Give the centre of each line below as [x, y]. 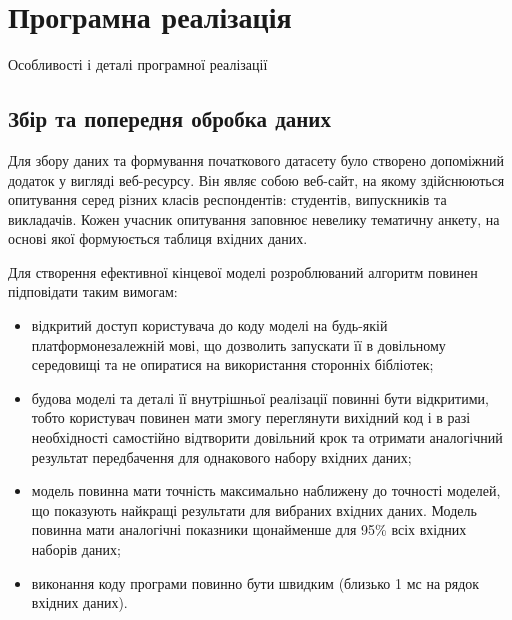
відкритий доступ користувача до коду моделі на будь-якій [209, 325]
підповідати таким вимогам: [93, 291]
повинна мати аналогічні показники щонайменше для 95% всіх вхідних [249, 529]
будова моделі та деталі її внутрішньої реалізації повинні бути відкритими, [260, 397]
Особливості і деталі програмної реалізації [138, 64]
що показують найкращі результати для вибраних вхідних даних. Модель [254, 509]
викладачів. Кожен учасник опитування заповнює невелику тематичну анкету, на [254, 218]
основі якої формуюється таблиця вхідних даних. [158, 238]
